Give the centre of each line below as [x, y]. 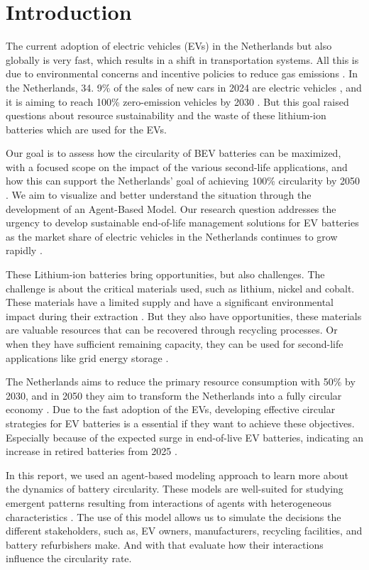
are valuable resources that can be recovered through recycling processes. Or [172, 330]
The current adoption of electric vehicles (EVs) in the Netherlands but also [169, 46]
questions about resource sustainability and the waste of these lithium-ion [166, 115]
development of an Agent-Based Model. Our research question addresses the [171, 208]
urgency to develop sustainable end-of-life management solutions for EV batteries [182, 223]
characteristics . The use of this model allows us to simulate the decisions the [174, 516]
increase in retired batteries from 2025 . [92, 451]
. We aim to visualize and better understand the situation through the [159, 195]
